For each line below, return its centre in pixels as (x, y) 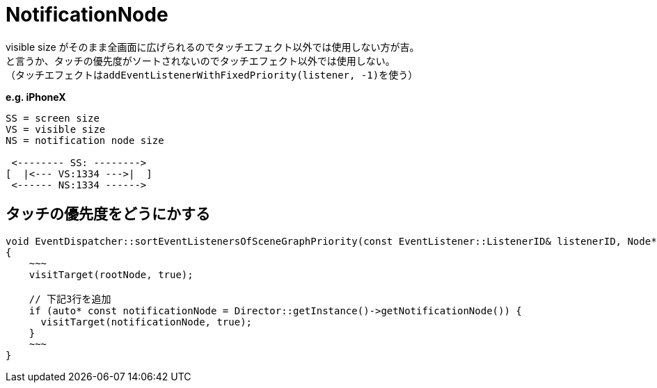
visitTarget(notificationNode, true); (147, 322)
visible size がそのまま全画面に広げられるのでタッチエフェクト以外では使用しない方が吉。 (213, 47)
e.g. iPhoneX (36, 97)
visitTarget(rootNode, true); (111, 274)
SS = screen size (53, 118)
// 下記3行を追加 (70, 299)
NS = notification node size (85, 140)
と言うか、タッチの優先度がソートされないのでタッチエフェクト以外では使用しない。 (200, 60)
